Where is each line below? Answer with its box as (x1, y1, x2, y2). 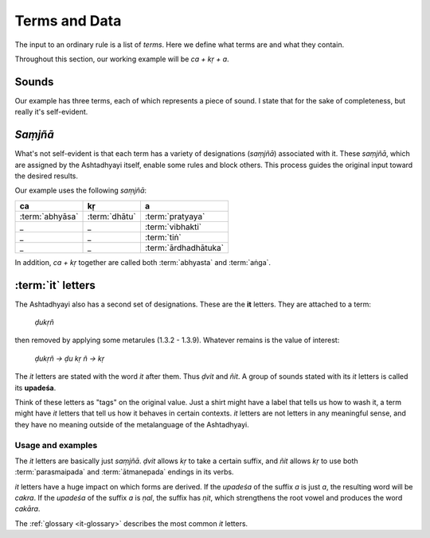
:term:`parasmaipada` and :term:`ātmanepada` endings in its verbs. (14, 467, 234, 477)
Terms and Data (14, 12, 122, 29)
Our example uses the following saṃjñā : (14, 185, 147, 195)
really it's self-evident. (14, 107, 88, 117)
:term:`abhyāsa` (19, 211, 79, 222)
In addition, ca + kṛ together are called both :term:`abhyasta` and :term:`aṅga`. (14, 257, 271, 267)
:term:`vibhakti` (144, 221, 202, 232)
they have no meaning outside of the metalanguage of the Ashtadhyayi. (14, 419, 250, 429)
